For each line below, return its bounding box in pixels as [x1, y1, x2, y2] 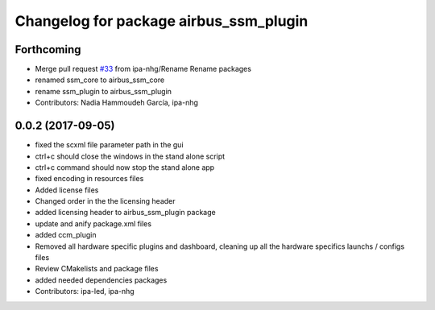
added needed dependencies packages [35, 275, 168, 285]
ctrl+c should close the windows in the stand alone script [35, 151, 226, 161]
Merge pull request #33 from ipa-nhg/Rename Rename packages [35, 64, 251, 74]
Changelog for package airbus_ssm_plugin [14, 12, 309, 30]
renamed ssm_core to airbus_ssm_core [35, 75, 165, 85]
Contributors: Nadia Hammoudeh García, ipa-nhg [35, 97, 199, 108]
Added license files [35, 185, 99, 195]
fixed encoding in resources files [35, 174, 144, 184]
